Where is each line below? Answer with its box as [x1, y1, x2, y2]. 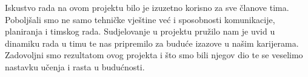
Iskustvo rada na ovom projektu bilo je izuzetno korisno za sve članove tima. [5, 1, 289, 13]
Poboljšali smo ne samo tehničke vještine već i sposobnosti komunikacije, [5, 13, 275, 25]
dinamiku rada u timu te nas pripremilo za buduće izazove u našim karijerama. [5, 36, 299, 49]
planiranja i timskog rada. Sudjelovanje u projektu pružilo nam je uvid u [5, 25, 275, 38]
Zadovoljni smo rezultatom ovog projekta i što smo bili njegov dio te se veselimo [5, 49, 303, 61]
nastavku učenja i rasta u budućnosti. [5, 60, 145, 73]
